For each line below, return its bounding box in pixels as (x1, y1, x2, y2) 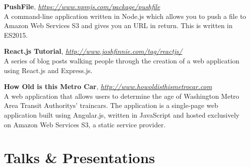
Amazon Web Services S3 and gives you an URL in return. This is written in (4, 20, 233, 30)
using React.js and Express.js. (4, 65, 93, 75)
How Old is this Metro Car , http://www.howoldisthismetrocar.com (4, 81, 212, 91)
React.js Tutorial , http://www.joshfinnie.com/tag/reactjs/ (4, 46, 183, 56)
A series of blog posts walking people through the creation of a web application (4, 55, 239, 65)
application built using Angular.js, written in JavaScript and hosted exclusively (4, 109, 240, 120)
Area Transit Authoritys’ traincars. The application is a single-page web (4, 100, 218, 110)
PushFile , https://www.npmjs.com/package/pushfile (4, 1, 160, 11)
